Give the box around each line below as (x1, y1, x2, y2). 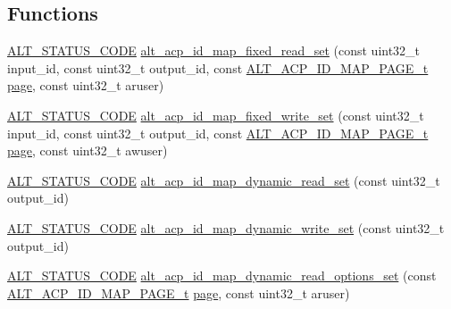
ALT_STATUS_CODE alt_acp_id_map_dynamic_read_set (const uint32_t (7, 171, 440, 189)
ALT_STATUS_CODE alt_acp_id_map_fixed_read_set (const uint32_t (7, 41, 421, 60)
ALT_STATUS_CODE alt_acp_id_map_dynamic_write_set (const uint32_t (7, 218, 445, 237)
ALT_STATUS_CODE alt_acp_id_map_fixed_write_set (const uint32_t (7, 105, 424, 124)
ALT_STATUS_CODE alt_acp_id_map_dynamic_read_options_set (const (7, 266, 437, 285)
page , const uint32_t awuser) (7, 141, 168, 160)
